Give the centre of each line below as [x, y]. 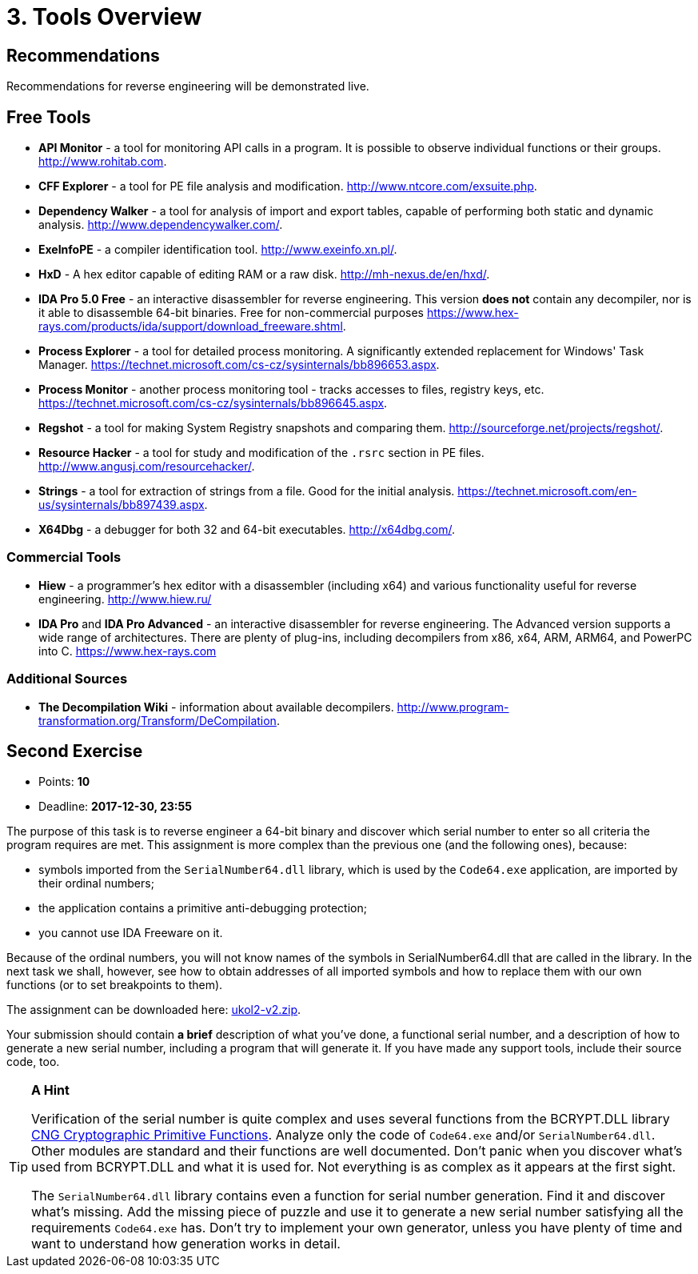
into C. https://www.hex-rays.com [128, 651]
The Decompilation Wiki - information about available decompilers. [216, 707]
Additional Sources [67, 679]
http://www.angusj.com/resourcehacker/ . [147, 467]
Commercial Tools [64, 557]
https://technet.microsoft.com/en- [547, 491]
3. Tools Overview [104, 17]
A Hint [50, 1090]
